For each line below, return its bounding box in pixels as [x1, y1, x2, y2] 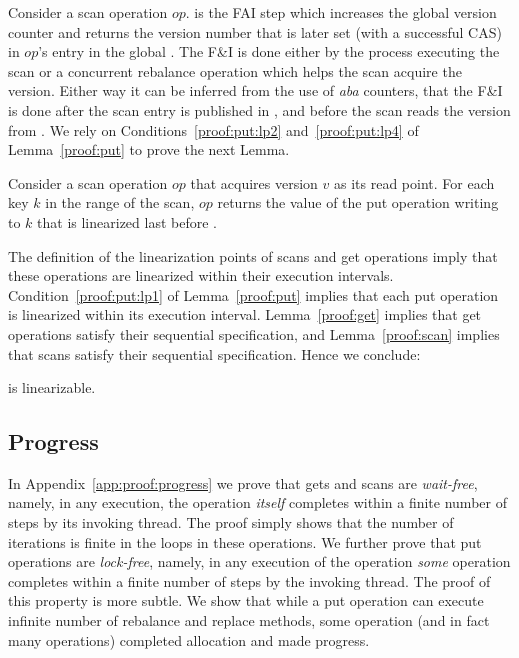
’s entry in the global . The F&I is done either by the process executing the [38, 41, 500, 62]
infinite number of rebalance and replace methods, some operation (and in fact [8, 610, 490, 631]
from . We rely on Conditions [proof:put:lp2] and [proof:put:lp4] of [8, 119, 419, 140]
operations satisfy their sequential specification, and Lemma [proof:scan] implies [8, 323, 500, 344]
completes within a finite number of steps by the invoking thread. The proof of [8, 570, 491, 591]
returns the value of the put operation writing [217, 192, 499, 213]
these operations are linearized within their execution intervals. [8, 265, 394, 286]
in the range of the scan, [45, 192, 195, 213]
